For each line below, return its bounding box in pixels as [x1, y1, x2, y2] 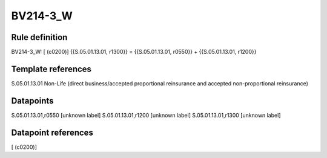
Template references [11, 64, 92, 74]
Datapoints [11, 96, 54, 106]
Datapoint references [11, 127, 94, 137]
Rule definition [11, 32, 68, 42]
